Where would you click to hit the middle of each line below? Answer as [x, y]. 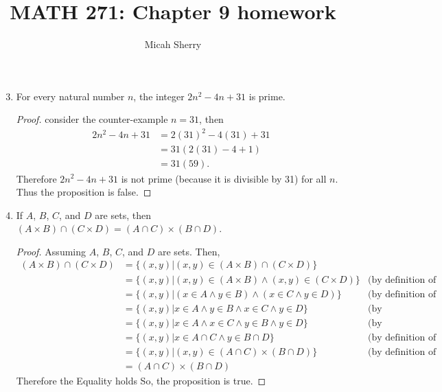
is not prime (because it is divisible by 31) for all [224, 178]
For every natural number [70, 96]
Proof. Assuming [51, 251]
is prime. [267, 96]
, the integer [159, 96]
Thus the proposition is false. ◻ [84, 192]
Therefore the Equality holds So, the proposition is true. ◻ [141, 380]
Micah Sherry [173, 44]
